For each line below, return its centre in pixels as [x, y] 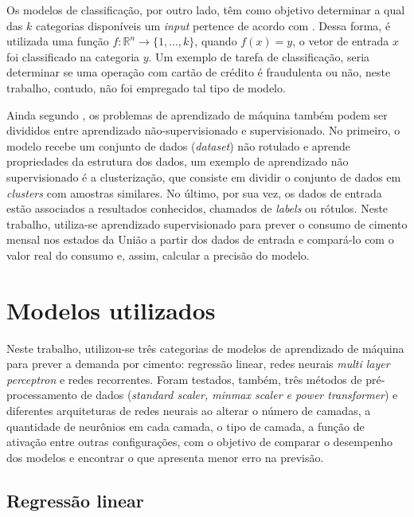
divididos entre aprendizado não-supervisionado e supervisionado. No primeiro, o [203, 130]
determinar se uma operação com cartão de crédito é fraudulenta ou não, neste [199, 72]
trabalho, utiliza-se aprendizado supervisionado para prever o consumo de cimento [207, 223]
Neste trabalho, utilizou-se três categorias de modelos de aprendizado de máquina [205, 348]
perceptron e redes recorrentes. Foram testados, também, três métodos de [184, 379]
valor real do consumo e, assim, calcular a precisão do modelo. [158, 255]
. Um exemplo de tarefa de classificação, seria [259, 56]
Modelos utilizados [111, 309]
